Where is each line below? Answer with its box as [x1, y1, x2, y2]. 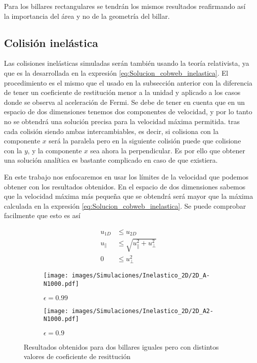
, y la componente [28, 145, 82, 155]
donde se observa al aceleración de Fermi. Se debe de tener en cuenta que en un [4, 96, 245, 107]
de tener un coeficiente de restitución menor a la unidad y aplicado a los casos [4, 87, 241, 97]
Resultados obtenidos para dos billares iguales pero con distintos [24, 341, 219, 352]
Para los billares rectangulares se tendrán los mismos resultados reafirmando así [4, 1, 246, 11]
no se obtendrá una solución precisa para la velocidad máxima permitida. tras [4, 116, 240, 126]
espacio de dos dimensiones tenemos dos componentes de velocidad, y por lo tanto [4, 106, 253, 117]
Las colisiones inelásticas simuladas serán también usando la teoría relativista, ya [4, 58, 250, 68]
